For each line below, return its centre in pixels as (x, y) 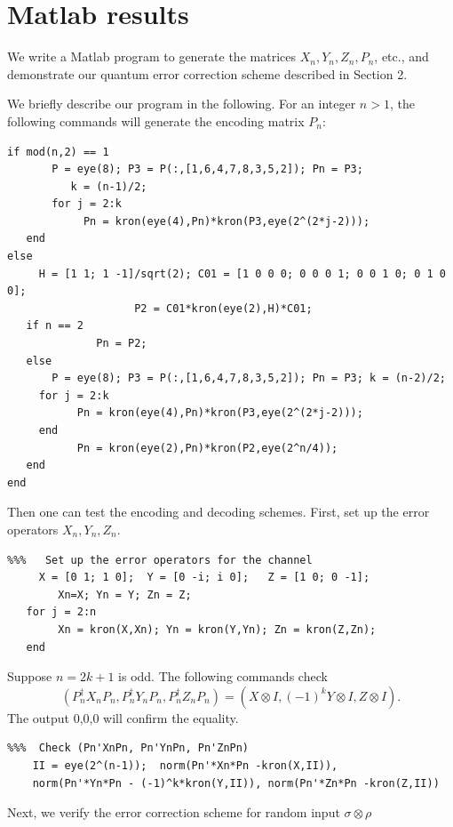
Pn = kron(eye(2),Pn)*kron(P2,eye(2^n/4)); (207, 448)
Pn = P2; (122, 344)
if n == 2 (55, 326)
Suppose (30, 676)
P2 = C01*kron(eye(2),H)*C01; (223, 308)
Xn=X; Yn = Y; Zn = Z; (125, 594)
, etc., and (401, 56)
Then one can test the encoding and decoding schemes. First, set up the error (219, 512)
